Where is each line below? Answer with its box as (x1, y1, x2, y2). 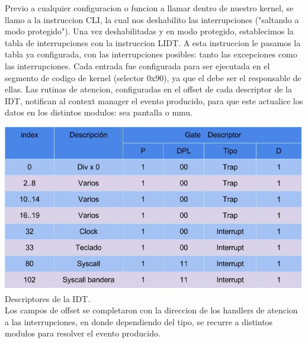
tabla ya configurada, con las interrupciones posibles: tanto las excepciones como (5, 48, 297, 60)
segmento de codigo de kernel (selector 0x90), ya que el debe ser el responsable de (5, 71, 301, 84)
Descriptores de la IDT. (5, 292, 91, 304)
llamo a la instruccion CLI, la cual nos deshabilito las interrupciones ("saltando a (5, 13, 299, 25)
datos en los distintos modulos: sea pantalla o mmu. (5, 106, 193, 118)
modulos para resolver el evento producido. (5, 327, 161, 339)
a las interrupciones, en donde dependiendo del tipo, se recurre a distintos (5, 315, 273, 328)
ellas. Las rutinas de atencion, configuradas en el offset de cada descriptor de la (5, 83, 292, 95)
